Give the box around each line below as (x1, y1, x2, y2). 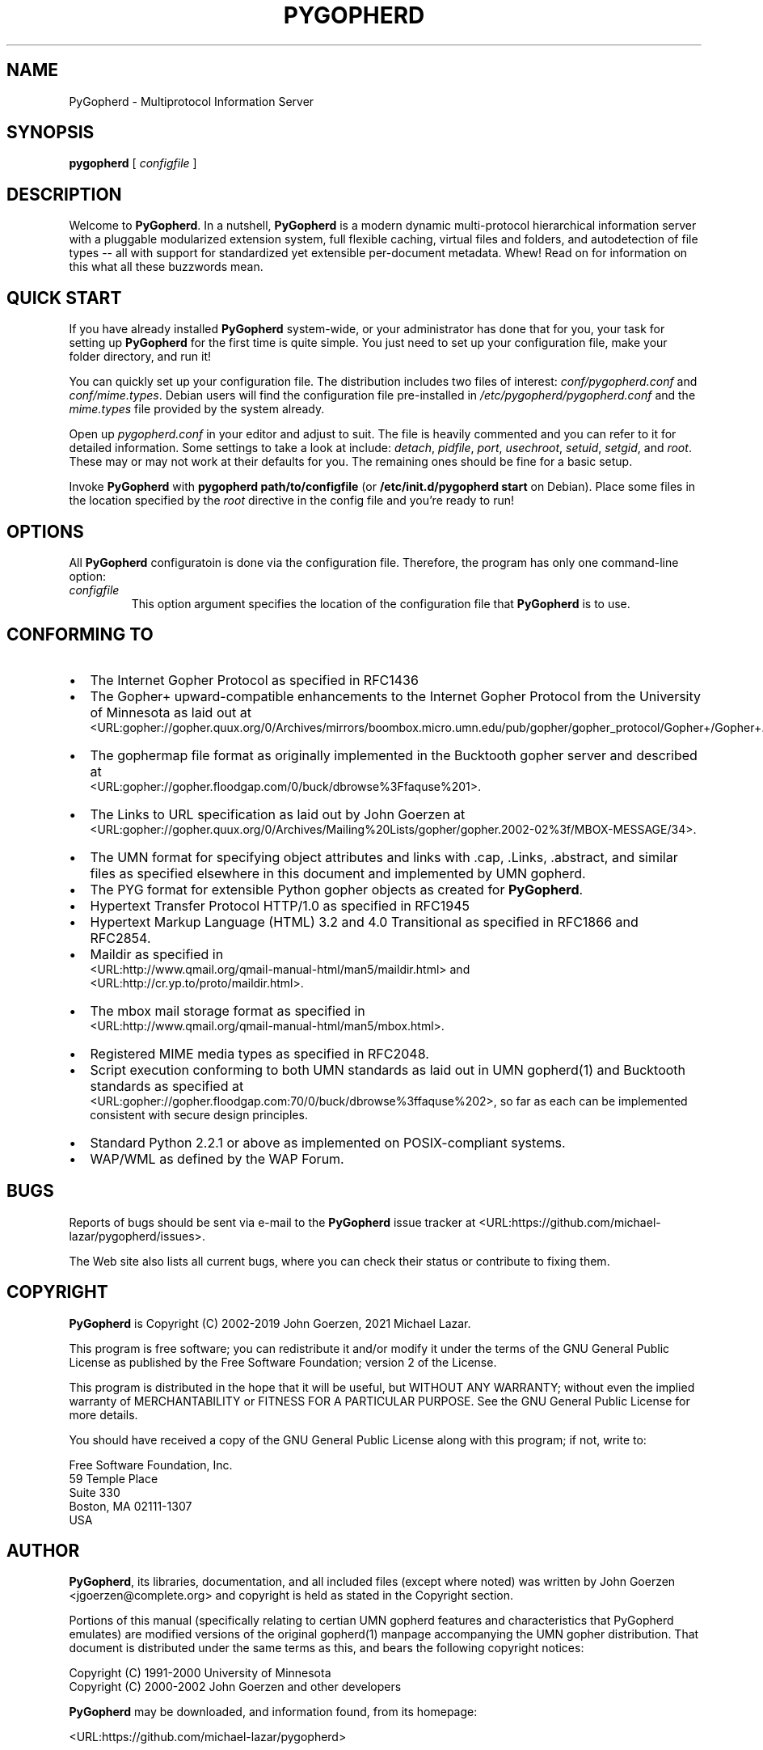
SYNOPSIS (6, 122, 95, 143)
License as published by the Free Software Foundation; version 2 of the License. (69, 1355, 497, 1369)
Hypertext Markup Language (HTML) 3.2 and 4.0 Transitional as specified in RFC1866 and (90, 913, 639, 930)
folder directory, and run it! (69, 349, 211, 364)
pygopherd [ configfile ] (69, 156, 197, 171)
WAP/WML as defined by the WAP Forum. (90, 1150, 344, 1167)
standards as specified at (90, 1077, 244, 1094)
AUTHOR (6, 1540, 80, 1561)
